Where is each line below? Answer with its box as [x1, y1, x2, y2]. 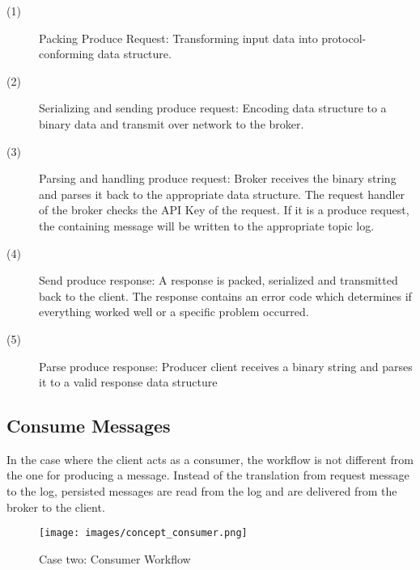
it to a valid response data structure [39, 374, 218, 391]
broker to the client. [6, 498, 105, 515]
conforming [39, 45, 95, 62]
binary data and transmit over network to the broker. [39, 115, 304, 132]
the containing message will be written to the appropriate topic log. [39, 217, 375, 234]
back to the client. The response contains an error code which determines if [39, 287, 412, 304]
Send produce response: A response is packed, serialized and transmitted [39, 272, 398, 289]
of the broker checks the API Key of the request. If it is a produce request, [39, 201, 409, 218]
